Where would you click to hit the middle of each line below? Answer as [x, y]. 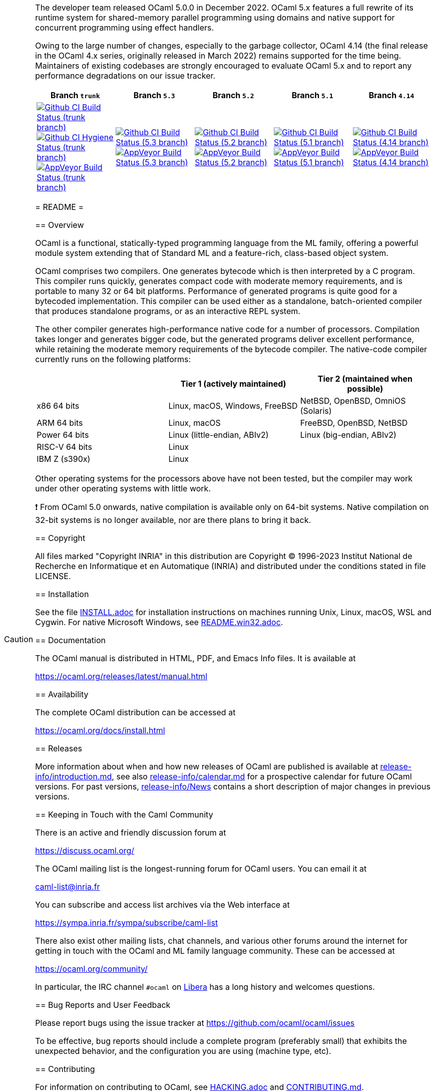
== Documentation [70, 640]
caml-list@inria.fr [68, 887]
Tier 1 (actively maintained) [233, 384]
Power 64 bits [63, 435]
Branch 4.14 [391, 95]
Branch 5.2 [233, 95]
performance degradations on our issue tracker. [125, 76]
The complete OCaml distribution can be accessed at [135, 712]
